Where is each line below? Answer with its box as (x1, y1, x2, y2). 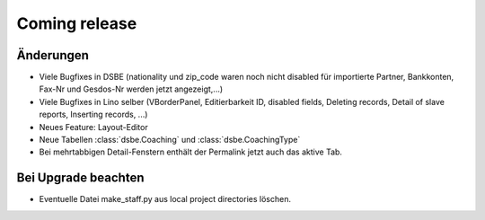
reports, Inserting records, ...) (39, 109, 148, 120)
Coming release (16, 13, 137, 33)
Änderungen (16, 48, 90, 63)
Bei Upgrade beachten (16, 171, 145, 186)
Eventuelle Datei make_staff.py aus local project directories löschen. (39, 194, 292, 205)
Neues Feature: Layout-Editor (39, 121, 148, 132)
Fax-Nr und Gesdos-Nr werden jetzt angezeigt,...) (39, 84, 224, 94)
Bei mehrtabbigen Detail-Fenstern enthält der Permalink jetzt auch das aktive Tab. (39, 146, 343, 157)
